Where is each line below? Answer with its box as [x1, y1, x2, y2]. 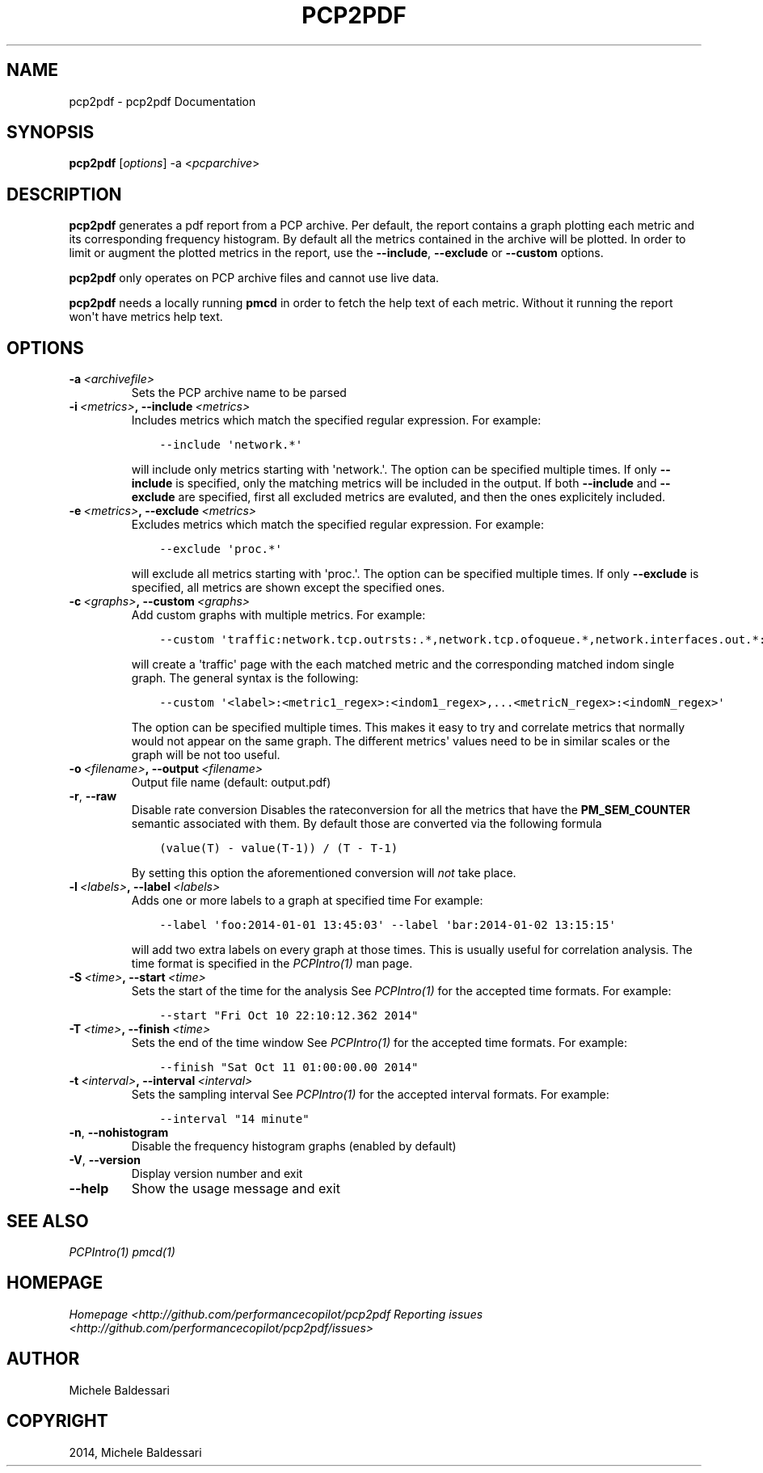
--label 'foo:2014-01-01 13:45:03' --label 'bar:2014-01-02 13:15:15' [159, 918, 616, 932]
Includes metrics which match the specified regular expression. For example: [131, 413, 542, 428]
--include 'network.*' [159, 438, 303, 452]
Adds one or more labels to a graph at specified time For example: [131, 893, 483, 908]
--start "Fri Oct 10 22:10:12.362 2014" [159, 1009, 419, 1023]
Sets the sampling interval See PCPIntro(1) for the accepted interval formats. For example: [131, 1087, 609, 1102]
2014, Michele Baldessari [69, 1445, 202, 1459]
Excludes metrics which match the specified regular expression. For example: [131, 517, 544, 532]
